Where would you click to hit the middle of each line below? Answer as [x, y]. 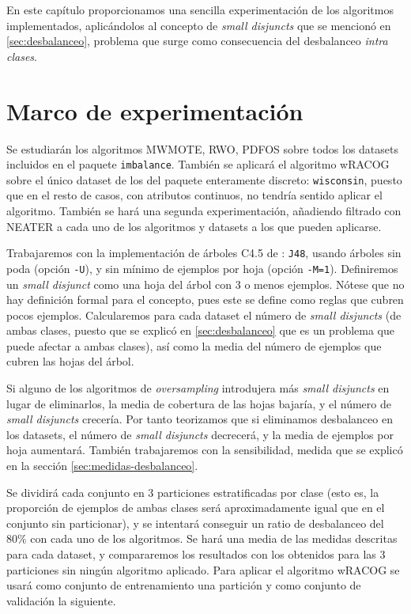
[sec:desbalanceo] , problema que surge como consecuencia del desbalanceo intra [197, 41]
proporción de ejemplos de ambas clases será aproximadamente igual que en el [196, 508]
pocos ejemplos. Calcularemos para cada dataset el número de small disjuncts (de [204, 315]
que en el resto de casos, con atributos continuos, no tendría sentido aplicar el [194, 195]
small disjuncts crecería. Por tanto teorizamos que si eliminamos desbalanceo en [200, 419]
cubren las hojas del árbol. [70, 361]
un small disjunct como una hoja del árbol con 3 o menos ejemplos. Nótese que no [205, 284]
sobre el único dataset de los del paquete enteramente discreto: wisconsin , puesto [204, 179]
